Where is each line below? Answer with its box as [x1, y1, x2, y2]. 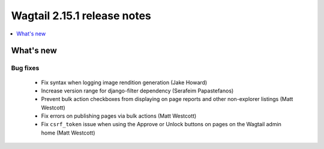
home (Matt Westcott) [41, 129, 95, 136]
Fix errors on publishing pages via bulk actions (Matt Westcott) [41, 112, 197, 120]
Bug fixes [11, 64, 40, 72]
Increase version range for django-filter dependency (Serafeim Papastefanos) [41, 87, 234, 94]
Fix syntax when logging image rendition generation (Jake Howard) [41, 79, 208, 86]
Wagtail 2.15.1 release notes [11, 9, 151, 22]
